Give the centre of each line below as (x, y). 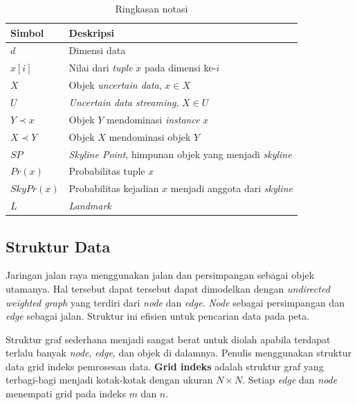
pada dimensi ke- (180, 68)
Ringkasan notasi (152, 8)
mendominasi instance (153, 119)
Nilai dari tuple (101, 68)
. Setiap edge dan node (290, 380)
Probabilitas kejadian (114, 188)
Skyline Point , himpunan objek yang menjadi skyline (180, 154)
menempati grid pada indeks (66, 394)
